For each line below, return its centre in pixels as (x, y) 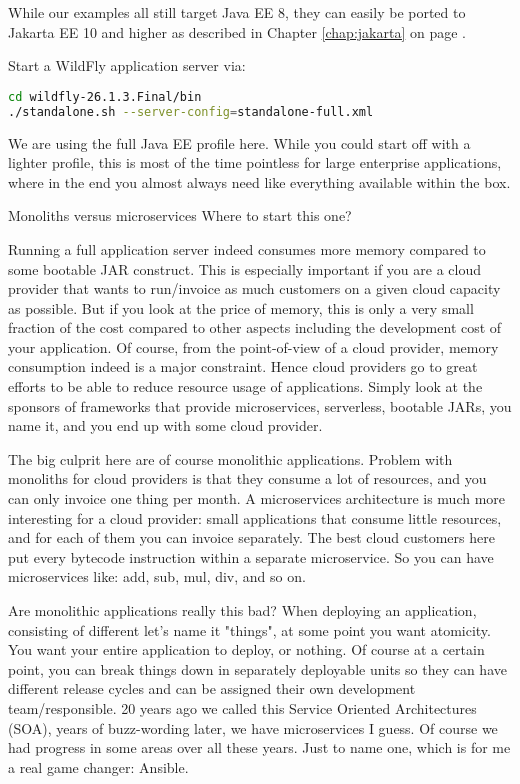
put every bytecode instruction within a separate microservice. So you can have (251, 556)
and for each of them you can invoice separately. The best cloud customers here (251, 537)
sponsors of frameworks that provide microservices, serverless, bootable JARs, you (260, 405)
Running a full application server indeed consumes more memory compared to (247, 248)
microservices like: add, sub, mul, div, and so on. (157, 576)
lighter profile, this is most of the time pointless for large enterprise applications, (255, 162)
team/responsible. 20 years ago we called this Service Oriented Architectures (242, 707)
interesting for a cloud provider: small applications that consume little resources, (255, 517)
